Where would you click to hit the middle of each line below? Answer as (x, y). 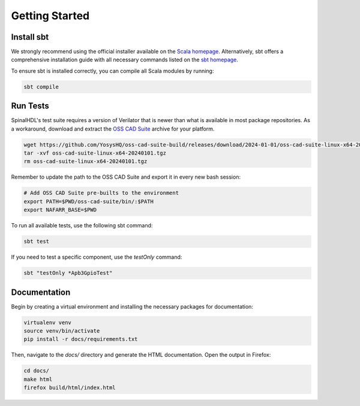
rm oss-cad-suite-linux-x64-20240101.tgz (85, 161)
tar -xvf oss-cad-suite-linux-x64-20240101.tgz (95, 153)
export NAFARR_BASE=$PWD (60, 210)
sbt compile (41, 87)
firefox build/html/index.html (70, 388)
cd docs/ (37, 371)
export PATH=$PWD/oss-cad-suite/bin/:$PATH (89, 201)
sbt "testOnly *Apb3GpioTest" (68, 273)
